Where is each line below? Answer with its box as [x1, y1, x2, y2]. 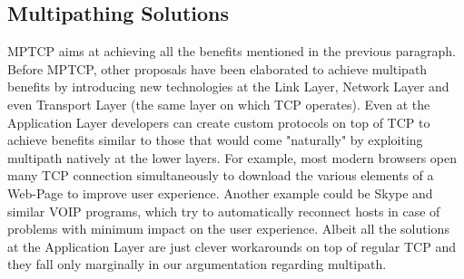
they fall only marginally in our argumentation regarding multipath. [7, 255, 387, 274]
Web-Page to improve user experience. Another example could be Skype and [7, 183, 433, 202]
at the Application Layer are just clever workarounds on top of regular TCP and [7, 236, 456, 255]
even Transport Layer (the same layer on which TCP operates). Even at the [7, 94, 430, 113]
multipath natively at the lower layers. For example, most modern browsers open [7, 148, 457, 167]
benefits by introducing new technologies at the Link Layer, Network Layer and [7, 77, 449, 96]
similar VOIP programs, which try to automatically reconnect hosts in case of [7, 201, 440, 220]
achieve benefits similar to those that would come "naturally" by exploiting [7, 130, 423, 149]
